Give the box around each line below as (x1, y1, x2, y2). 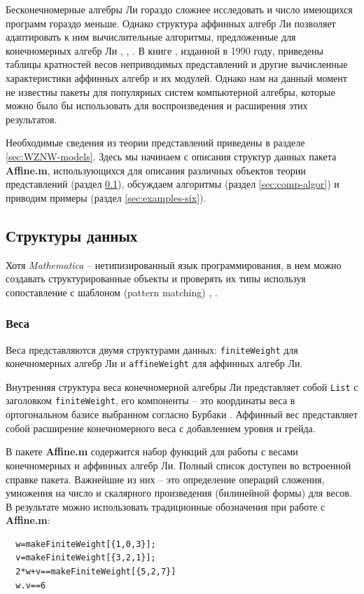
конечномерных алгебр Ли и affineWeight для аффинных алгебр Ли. (6, 356, 303, 371)
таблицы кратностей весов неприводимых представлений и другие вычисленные (6, 57, 348, 71)
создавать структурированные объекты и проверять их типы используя (6, 271, 306, 286)
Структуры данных (6, 224, 138, 246)
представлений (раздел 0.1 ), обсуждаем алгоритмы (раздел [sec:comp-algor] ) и (6, 177, 339, 191)
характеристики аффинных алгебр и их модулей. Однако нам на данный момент (6, 70, 347, 85)
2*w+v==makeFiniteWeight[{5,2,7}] (15, 567, 176, 577)
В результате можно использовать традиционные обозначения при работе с (6, 499, 325, 513)
